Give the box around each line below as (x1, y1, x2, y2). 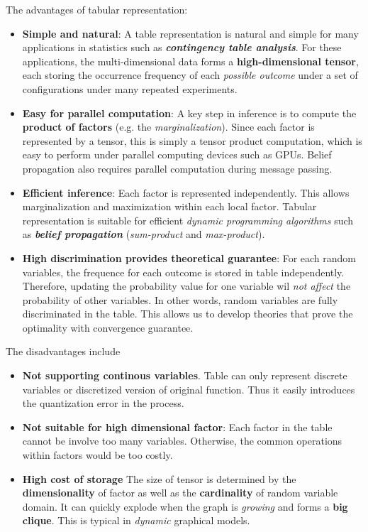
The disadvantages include (6, 344, 121, 359)
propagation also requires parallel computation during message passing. (22, 161, 333, 175)
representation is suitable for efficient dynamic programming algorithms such (22, 212, 354, 227)
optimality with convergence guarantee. (22, 320, 194, 335)
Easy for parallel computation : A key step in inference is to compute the (22, 105, 357, 120)
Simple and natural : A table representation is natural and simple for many (22, 26, 359, 40)
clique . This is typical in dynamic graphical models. (22, 513, 250, 528)
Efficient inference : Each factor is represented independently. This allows (22, 185, 350, 200)
